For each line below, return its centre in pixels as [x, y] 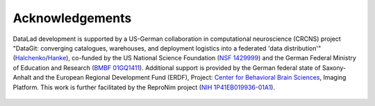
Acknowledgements [72, 18]
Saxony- [334, 68]
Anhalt [22, 78]
